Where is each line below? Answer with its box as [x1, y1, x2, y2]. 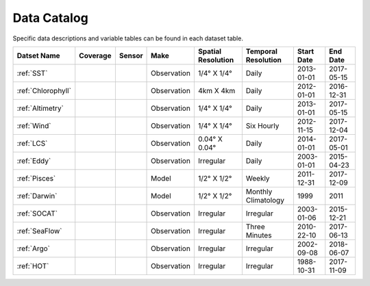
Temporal [245, 47, 277, 56]
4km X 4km [197, 86, 236, 95]
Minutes [245, 230, 272, 239]
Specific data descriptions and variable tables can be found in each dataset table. [12, 34, 243, 42]
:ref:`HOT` [16, 261, 49, 270]
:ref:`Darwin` [16, 191, 58, 200]
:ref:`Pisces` [16, 173, 56, 183]
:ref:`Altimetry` [16, 103, 64, 113]
